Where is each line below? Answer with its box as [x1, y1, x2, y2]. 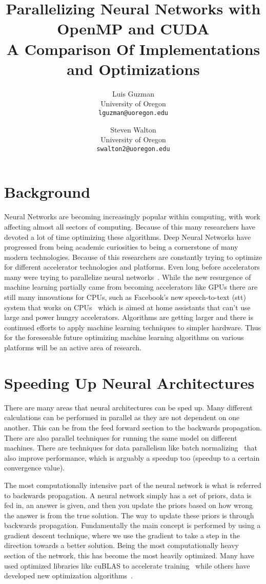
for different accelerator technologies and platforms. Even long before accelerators [4, 261, 260, 272]
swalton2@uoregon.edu [96, 145, 170, 153]
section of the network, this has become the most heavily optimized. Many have [4, 550, 254, 561]
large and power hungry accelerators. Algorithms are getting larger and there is [4, 312, 253, 323]
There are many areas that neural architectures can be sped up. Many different [4, 402, 253, 412]
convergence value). [4, 462, 65, 473]
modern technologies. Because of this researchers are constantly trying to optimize [4, 251, 262, 262]
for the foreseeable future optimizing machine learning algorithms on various [4, 332, 244, 343]
